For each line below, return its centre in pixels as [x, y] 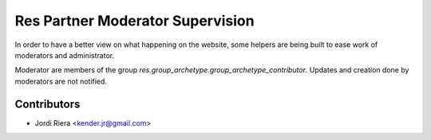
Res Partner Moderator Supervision [134, 21]
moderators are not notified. [61, 81]
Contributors [47, 104]
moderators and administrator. [65, 55]
